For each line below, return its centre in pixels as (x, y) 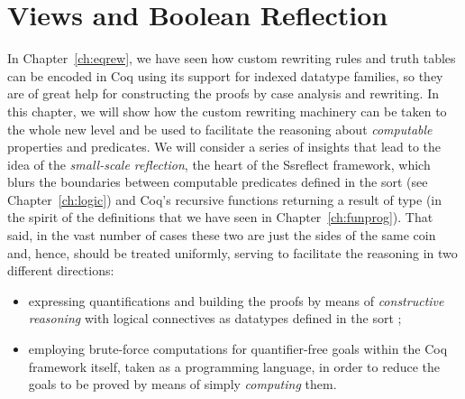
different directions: (61, 270)
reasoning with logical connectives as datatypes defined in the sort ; (215, 318)
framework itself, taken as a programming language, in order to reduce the (234, 366)
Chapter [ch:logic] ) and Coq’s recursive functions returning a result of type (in (225, 199)
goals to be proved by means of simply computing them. (182, 384)
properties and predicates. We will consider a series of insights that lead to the (224, 147)
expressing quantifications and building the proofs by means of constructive (236, 300)
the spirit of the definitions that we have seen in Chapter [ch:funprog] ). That (220, 217)
